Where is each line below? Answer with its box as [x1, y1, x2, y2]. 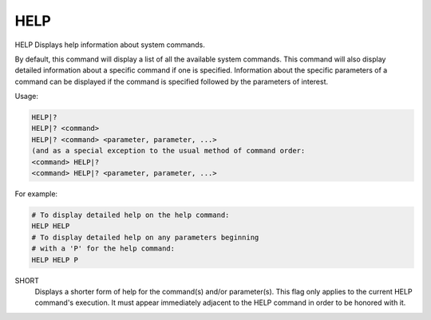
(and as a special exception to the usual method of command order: [31, 146, 306, 156]
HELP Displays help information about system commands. [14, 40, 205, 49]
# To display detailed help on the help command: [31, 211, 230, 219]
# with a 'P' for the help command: [31, 244, 176, 253]
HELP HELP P [31, 255, 79, 264]
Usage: [14, 92, 39, 101]
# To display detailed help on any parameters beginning [31, 232, 259, 242]
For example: [14, 189, 58, 199]
